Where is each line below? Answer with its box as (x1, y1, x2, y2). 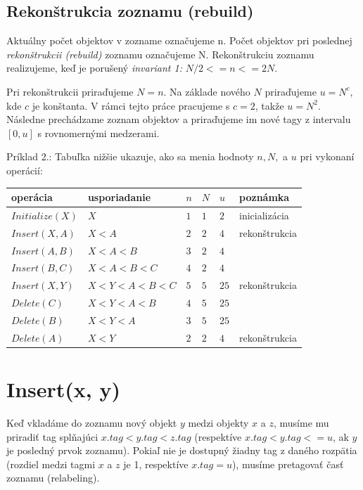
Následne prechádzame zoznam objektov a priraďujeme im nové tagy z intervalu (6, 112, 351, 127)
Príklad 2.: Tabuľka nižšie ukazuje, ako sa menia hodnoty (6, 149, 254, 164)
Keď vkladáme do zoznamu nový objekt (6, 415, 177, 430)
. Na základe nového (163, 84, 250, 98)
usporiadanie (87, 190, 151, 205)
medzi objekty (188, 415, 249, 430)
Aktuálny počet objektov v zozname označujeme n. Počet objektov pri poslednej (6, 33, 352, 48)
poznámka (239, 190, 290, 205)
